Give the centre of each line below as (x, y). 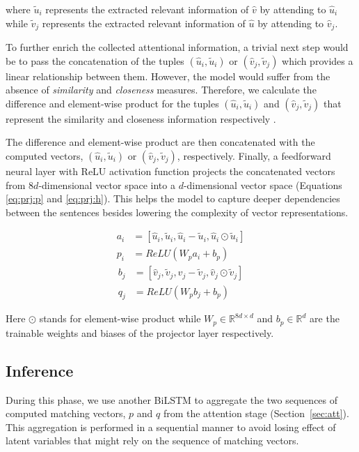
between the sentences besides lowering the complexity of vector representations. (177, 212)
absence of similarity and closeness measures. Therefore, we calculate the (161, 90)
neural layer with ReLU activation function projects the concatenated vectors (170, 171)
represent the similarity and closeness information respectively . (141, 118)
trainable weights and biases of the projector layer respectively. (140, 332)
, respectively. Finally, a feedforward (254, 156)
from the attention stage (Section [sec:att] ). (256, 413)
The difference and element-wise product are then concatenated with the (160, 142)
